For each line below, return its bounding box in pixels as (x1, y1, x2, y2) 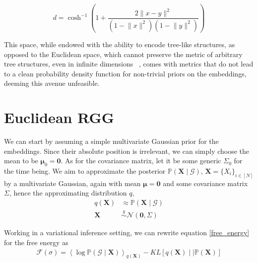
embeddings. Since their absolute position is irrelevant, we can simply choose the (4, 145, 250, 156)
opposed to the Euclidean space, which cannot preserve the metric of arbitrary (4, 49, 243, 59)
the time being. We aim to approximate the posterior (4, 166, 166, 176)
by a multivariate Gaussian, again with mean (4, 178, 141, 188)
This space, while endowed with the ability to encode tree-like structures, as (4, 39, 235, 49)
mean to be (4, 155, 38, 166)
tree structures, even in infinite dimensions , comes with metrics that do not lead (4, 59, 254, 69)
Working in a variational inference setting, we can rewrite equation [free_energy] (4, 227, 250, 238)
